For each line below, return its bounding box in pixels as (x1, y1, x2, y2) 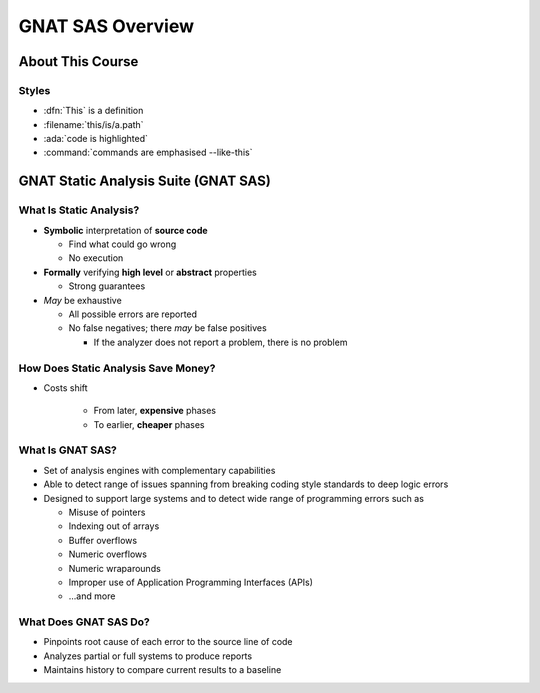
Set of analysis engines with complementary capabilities (43, 464, 276, 476)
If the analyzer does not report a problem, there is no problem (93, 336, 348, 348)
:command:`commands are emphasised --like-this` (43, 146, 253, 159)
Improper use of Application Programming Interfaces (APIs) (68, 576, 314, 588)
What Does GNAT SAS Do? (18, 615, 150, 629)
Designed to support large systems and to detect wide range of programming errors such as (43, 492, 425, 504)
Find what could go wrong (68, 238, 177, 250)
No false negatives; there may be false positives (68, 322, 267, 334)
